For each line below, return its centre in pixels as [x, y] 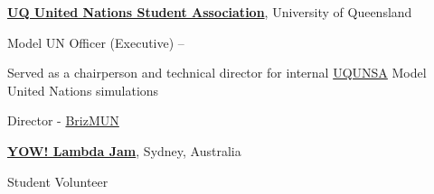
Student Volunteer [58, 181]
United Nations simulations [83, 90]
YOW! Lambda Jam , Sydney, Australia [124, 150]
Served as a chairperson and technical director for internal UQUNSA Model [217, 73]
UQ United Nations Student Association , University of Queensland [210, 12]
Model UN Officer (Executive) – [96, 42]
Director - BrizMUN [63, 120]
